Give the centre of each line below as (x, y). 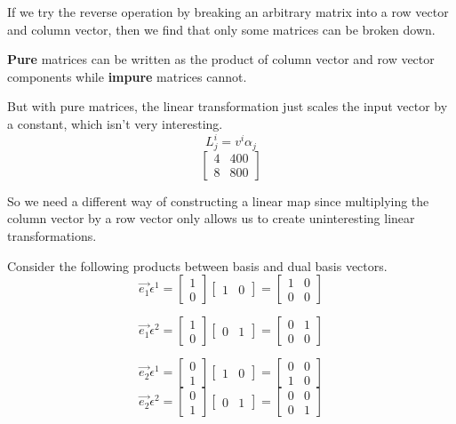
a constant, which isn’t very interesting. (115, 123)
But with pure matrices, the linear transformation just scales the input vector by (228, 106)
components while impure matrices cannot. (127, 76)
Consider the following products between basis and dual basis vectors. (197, 265)
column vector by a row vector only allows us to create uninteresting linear (211, 218)
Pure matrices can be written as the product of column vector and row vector (221, 59)
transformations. (52, 235)
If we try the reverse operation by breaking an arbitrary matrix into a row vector (228, 12)
